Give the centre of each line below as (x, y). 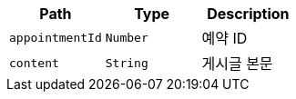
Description (248, 14)
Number (127, 37)
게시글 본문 (237, 64)
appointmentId (56, 37)
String (127, 63)
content (34, 63)
